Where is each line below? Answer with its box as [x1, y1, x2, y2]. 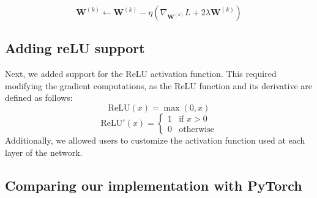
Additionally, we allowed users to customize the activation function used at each [5, 133, 305, 146]
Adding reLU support [5, 38, 145, 57]
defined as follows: [5, 91, 73, 104]
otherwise [179, 125, 214, 134]
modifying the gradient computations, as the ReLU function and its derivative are [5, 79, 313, 92]
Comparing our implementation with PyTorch [5, 175, 302, 194]
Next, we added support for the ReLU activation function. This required [5, 67, 277, 80]
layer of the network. [5, 145, 83, 158]
